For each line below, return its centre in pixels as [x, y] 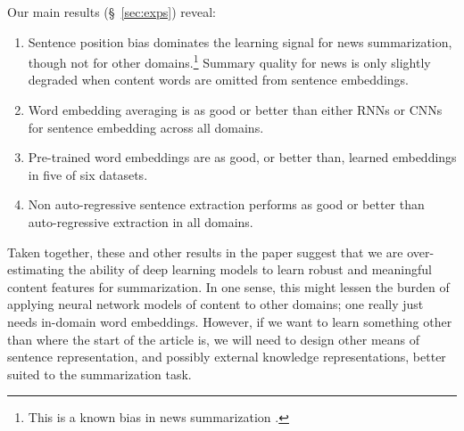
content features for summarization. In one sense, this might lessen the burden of [228, 286]
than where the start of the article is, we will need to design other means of [214, 339]
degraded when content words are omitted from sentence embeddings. [218, 80]
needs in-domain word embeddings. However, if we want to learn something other [230, 321]
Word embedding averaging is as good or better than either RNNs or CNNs [235, 110]
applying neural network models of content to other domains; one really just [215, 304]
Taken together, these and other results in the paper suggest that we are [205, 252]
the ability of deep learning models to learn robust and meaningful [250, 269]
